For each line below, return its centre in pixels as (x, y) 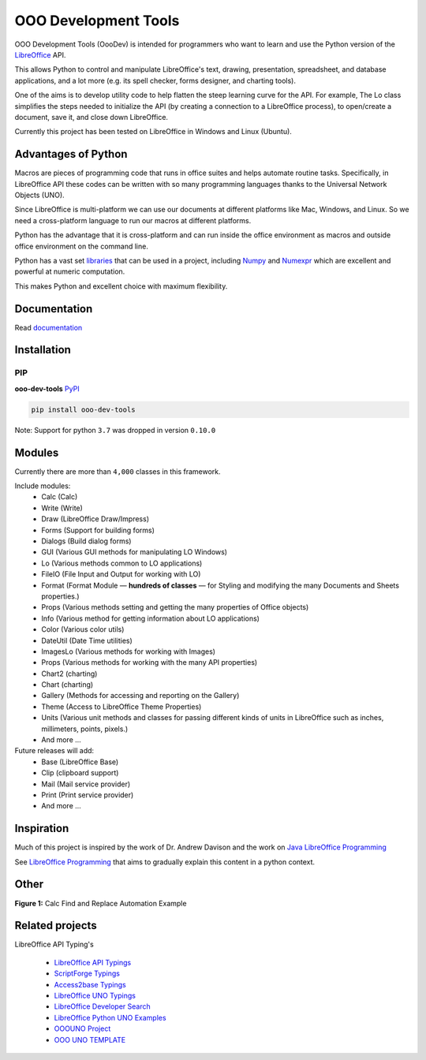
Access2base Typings (90, 984)
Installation (43, 350)
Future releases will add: (54, 751)
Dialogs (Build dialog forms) (86, 541)
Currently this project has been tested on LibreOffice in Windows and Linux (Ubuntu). (153, 132)
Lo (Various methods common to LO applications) (122, 563)
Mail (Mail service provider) (86, 784)
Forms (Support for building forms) (98, 530)
